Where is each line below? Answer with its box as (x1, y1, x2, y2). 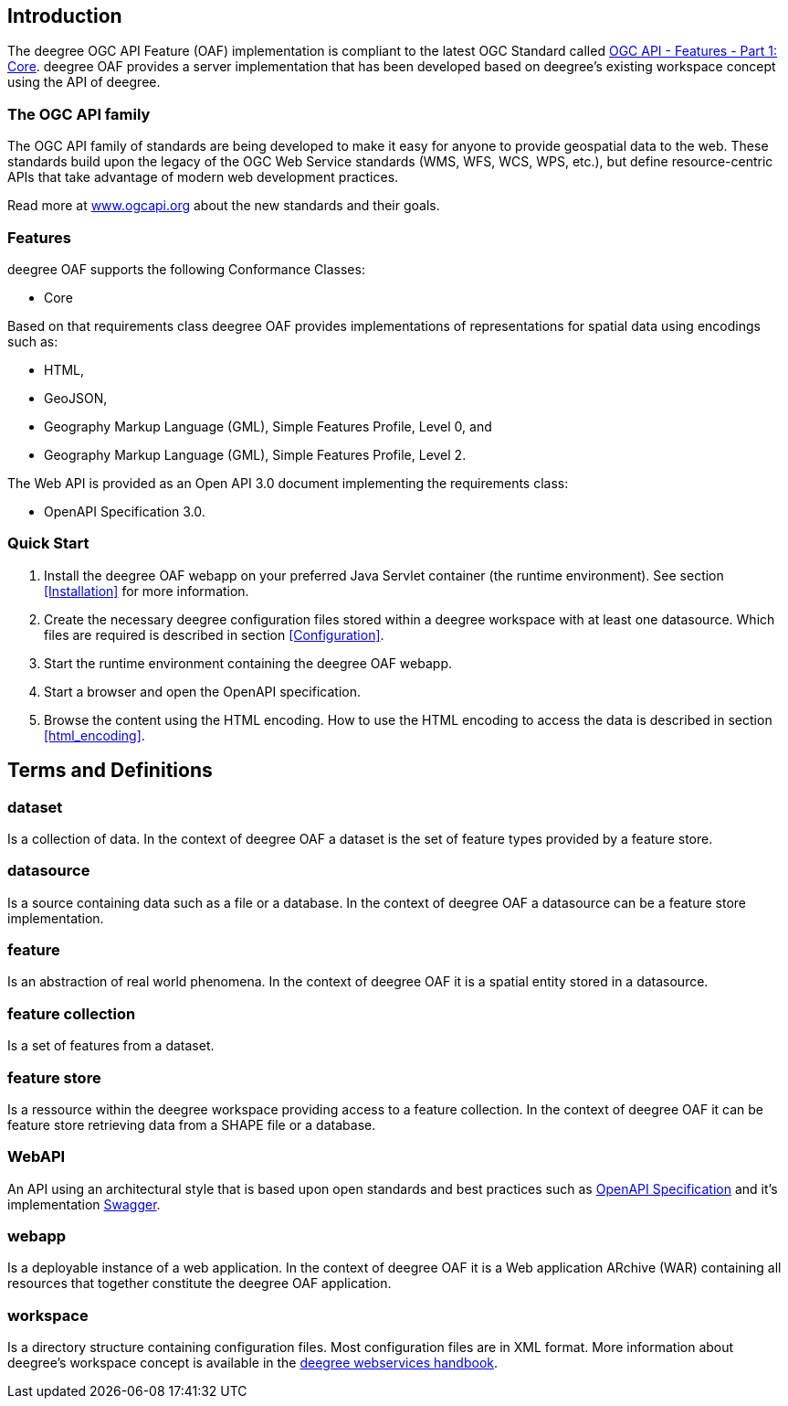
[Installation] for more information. (44, 582, 249, 599)
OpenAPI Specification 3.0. (44, 503, 205, 519)
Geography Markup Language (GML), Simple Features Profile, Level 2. (44, 446, 467, 463)
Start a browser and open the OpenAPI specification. (44, 683, 361, 699)
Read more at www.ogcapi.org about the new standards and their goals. (7, 197, 440, 214)
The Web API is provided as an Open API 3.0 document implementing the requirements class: (7, 474, 569, 491)
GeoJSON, (44, 389, 108, 406)
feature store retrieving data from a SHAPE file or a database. (7, 1116, 376, 1133)
